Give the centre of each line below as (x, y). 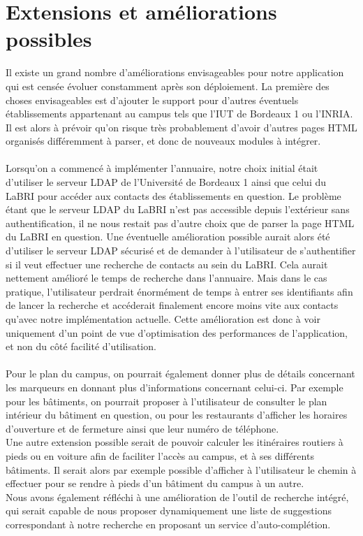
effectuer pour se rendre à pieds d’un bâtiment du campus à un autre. (155, 483)
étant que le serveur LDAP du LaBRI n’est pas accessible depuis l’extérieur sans (178, 209)
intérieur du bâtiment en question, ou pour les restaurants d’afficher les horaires (177, 415)
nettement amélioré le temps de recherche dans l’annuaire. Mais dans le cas (166, 278)
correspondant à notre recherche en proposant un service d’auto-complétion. (168, 524)
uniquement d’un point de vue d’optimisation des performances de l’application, (177, 332)
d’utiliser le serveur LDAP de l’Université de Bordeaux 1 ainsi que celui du (166, 182)
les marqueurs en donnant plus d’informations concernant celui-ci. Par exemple (175, 387)
